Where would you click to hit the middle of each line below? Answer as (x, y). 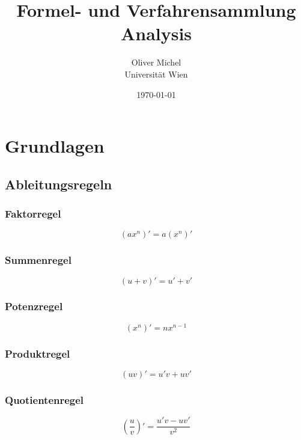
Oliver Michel (156, 62)
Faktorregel (33, 213)
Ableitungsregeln (59, 184)
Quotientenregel (44, 399)
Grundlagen (55, 146)
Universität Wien (156, 74)
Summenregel (38, 260)
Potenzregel (34, 306)
